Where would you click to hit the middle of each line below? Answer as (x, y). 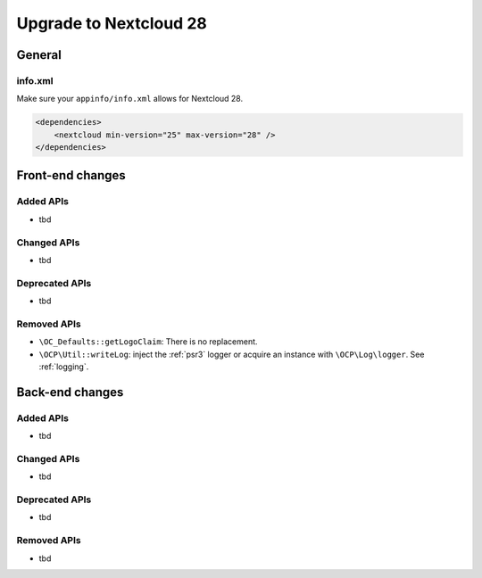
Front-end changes (71, 175)
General (39, 55)
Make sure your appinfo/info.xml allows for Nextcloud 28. (130, 99)
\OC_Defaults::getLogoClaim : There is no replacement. (148, 342)
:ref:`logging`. (64, 367)
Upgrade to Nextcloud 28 (112, 23)
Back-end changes (70, 392)
